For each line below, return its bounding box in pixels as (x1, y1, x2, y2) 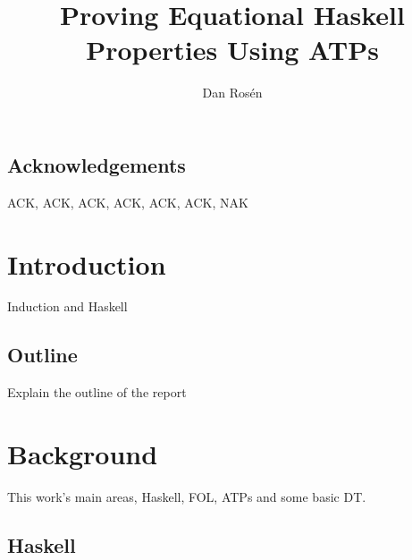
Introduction (7, 245, 166, 282)
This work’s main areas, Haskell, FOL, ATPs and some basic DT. (7, 487, 366, 505)
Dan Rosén (202, 83, 263, 102)
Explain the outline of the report (7, 383, 187, 402)
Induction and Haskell (7, 297, 128, 316)
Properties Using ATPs (86, 31, 379, 68)
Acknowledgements (7, 150, 186, 178)
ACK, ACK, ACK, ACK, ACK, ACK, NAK (7, 192, 248, 211)
